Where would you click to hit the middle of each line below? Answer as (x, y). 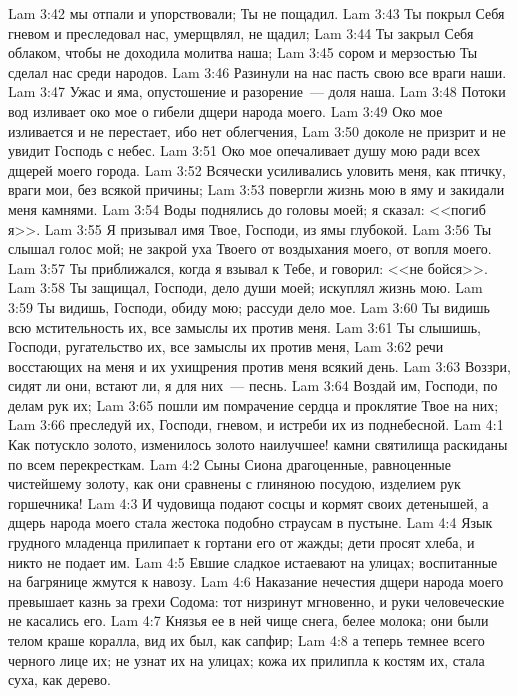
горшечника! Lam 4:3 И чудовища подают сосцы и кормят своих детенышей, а (248, 502)
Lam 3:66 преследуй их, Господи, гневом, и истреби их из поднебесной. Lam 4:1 (256, 424)
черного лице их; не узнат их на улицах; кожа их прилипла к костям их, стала (246, 659)
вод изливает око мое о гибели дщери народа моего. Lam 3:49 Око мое (225, 110)
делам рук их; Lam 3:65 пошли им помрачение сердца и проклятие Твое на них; (253, 404)
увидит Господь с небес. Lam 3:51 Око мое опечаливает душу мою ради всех (244, 150)
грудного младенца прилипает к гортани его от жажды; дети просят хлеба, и (241, 542)
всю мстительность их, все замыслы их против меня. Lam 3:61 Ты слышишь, (244, 326)
